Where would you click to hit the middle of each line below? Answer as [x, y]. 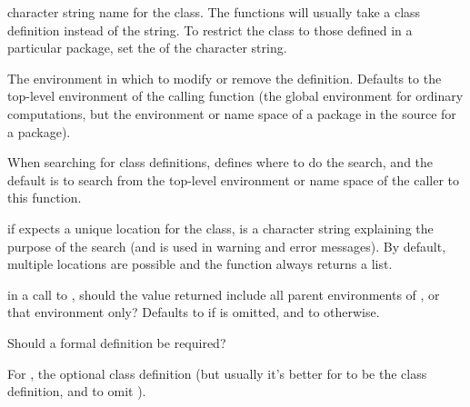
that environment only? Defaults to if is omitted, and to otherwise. [194, 312]
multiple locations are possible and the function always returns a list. [200, 264]
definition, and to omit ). [77, 391]
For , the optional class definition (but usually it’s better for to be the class [217, 373]
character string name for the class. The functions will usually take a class [214, 12]
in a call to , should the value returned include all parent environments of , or [224, 294]
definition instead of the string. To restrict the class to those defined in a [210, 30]
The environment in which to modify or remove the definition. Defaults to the [225, 78]
